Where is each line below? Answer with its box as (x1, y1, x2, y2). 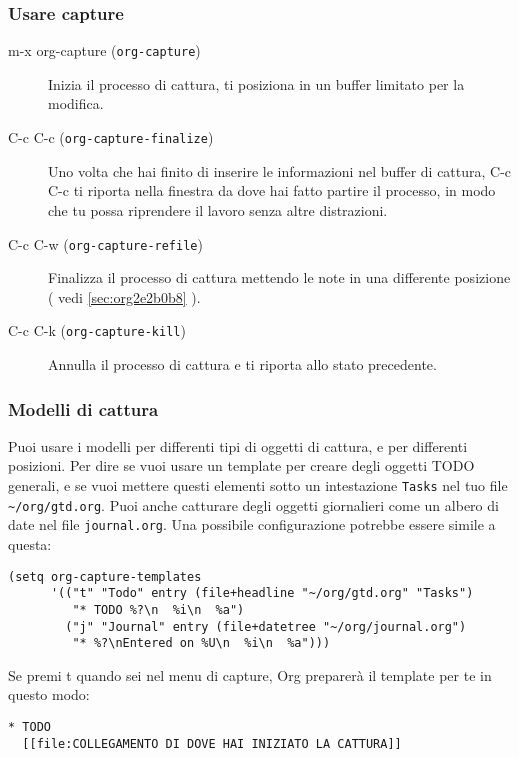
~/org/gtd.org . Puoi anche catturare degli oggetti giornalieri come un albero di (8, 494, 499, 515)
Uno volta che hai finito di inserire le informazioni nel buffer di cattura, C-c (48, 160, 512, 181)
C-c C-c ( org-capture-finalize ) (8, 127, 214, 148)
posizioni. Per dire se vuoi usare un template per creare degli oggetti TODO (8, 455, 475, 476)
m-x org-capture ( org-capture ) (8, 40, 201, 61)
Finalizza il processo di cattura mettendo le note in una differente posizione (48, 267, 511, 288)
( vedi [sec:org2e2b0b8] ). (48, 286, 201, 307)
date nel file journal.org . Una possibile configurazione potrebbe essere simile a (8, 514, 496, 535)
